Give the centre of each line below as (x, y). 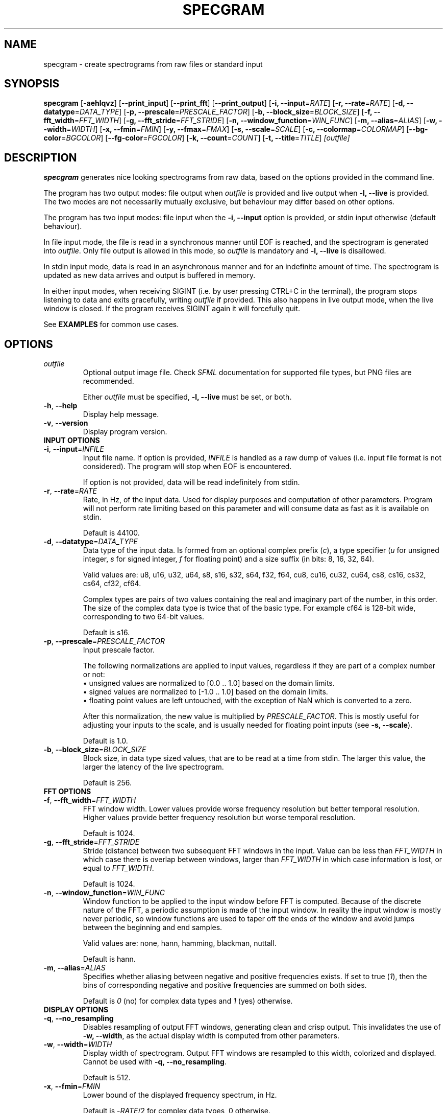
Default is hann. (109, 959)
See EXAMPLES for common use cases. (111, 324)
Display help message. (121, 414)
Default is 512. (107, 1078)
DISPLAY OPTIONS (76, 1010)
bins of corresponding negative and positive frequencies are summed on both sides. (225, 985)
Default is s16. (106, 633)
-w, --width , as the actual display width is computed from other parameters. (211, 1036)
